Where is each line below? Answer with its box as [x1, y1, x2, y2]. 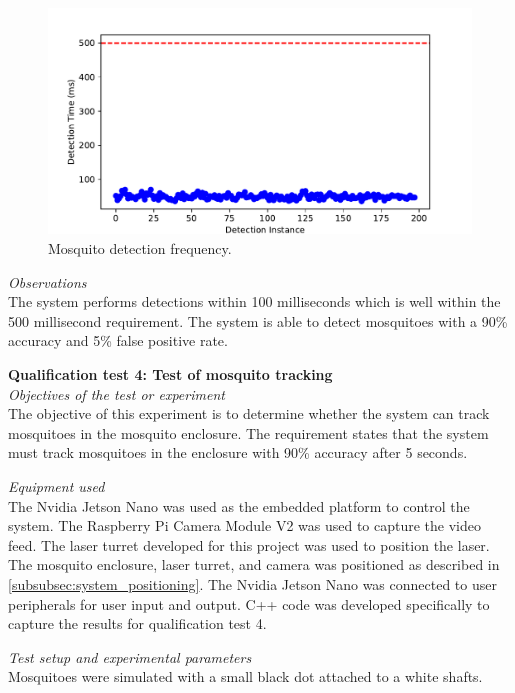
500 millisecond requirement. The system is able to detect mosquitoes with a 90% [8, 310, 508, 331]
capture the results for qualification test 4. [8, 613, 267, 634]
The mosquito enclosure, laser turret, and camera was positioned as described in [8, 554, 500, 575]
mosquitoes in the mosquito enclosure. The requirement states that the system [8, 422, 489, 443]
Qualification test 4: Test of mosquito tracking [8, 364, 333, 385]
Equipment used [8, 476, 105, 497]
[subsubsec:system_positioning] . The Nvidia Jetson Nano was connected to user [8, 573, 497, 594]
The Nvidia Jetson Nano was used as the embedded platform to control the [8, 495, 470, 516]
